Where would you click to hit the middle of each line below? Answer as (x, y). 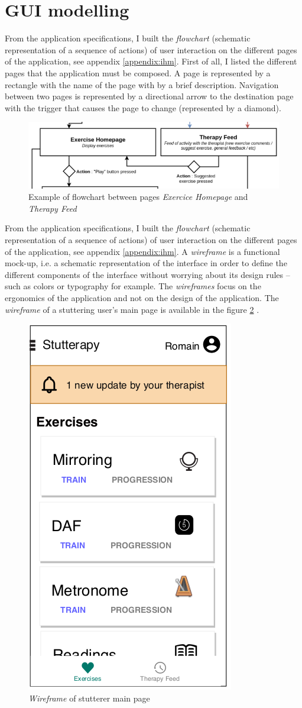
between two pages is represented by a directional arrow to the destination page (149, 96)
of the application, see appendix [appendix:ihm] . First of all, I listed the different (151, 61)
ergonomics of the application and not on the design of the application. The (142, 297)
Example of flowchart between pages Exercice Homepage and (138, 197)
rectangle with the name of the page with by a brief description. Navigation (142, 84)
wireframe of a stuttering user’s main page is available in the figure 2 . (132, 309)
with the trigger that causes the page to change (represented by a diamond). (143, 107)
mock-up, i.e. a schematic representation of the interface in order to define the (146, 263)
